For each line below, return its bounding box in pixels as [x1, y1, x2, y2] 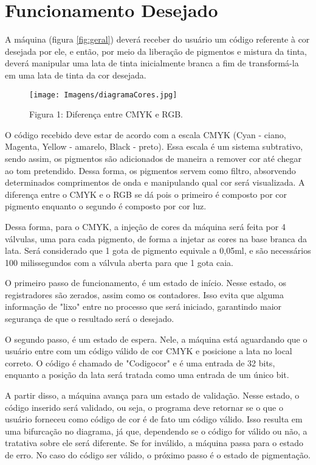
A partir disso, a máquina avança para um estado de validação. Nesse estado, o [5, 389, 300, 402]
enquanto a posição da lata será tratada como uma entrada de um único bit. [5, 368, 289, 381]
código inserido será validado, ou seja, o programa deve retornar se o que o [5, 400, 283, 413]
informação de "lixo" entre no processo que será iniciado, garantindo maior [5, 300, 282, 313]
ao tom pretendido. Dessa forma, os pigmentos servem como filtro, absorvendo [5, 164, 296, 177]
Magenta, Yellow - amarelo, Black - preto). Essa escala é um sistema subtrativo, [5, 140, 303, 153]
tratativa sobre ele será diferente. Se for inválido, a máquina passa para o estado [5, 436, 303, 449]
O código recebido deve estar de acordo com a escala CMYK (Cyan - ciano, [5, 128, 286, 141]
